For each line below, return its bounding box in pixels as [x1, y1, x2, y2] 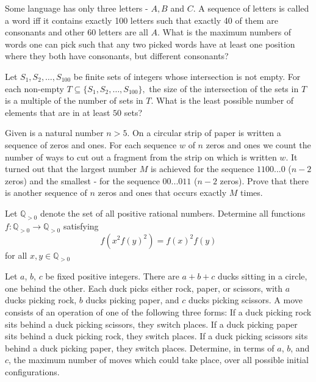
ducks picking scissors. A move [188, 294, 303, 306]
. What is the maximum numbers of [157, 26, 292, 38]
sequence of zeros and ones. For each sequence [5, 138, 177, 151]
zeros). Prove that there [220, 174, 309, 187]
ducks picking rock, [5, 294, 77, 306]
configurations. [5, 366, 60, 378]
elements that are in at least [5, 106, 110, 118]
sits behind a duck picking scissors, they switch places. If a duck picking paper [5, 317, 298, 330]
